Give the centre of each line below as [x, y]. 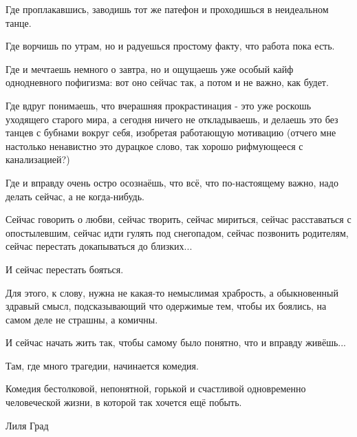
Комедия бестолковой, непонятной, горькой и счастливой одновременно [156, 388]
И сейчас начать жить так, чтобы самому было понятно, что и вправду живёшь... [176, 342]
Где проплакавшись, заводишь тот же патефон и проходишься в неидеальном [167, 9]
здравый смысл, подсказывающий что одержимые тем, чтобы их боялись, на [166, 306]
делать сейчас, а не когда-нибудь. [75, 196]
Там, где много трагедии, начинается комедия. [102, 365]
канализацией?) [38, 159]
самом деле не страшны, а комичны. [82, 319]
